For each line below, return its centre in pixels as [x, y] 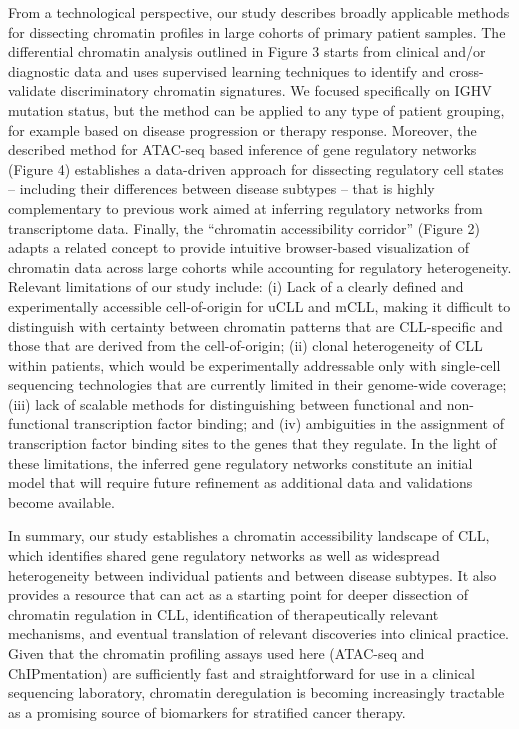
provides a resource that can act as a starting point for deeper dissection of [238, 594]
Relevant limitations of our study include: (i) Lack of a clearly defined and [236, 286]
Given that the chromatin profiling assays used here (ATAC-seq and [216, 653]
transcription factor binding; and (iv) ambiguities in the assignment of [288, 423]
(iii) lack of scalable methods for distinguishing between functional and [225, 403]
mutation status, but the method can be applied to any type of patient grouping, [256, 109]
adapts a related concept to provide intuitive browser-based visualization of [238, 247]
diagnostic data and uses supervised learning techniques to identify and [226, 70]
